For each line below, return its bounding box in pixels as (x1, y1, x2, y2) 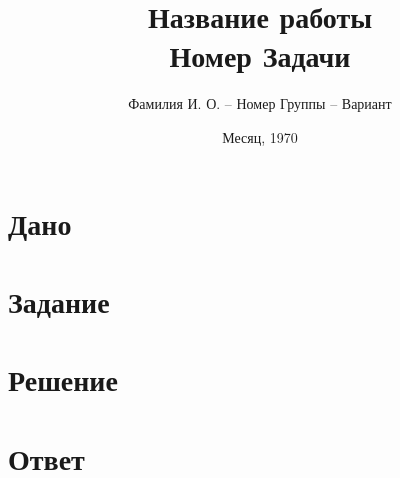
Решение (8, 359, 118, 400)
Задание (8, 280, 110, 321)
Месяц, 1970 (222, 126, 298, 147)
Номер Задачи (169, 35, 351, 76)
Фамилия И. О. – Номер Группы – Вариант (128, 93, 392, 114)
